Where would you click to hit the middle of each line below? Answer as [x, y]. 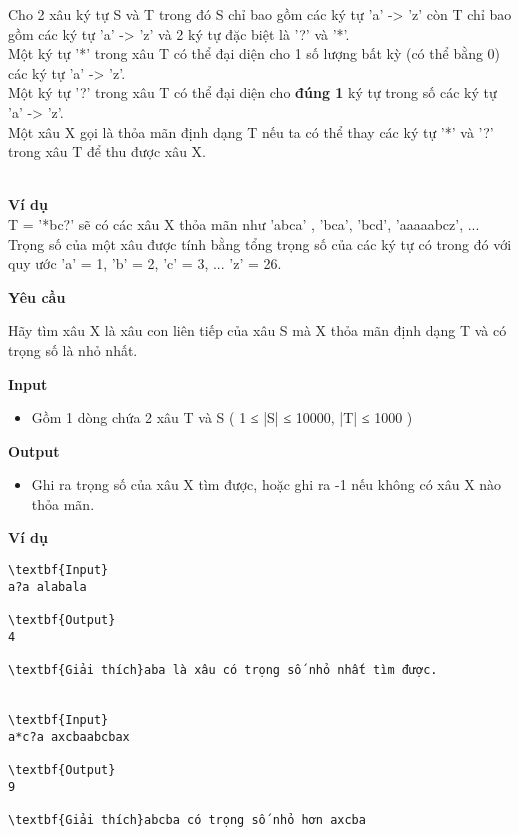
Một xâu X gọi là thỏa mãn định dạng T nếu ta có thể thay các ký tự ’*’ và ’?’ [251, 131]
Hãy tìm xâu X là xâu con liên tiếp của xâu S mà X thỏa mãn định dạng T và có [257, 330]
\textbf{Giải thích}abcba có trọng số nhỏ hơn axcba [187, 819]
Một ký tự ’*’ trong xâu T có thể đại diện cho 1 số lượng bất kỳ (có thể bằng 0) [254, 53]
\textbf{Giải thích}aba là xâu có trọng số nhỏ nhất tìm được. [223, 670]
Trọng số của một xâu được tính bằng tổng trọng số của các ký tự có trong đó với [260, 243]
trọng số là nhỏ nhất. [73, 349]
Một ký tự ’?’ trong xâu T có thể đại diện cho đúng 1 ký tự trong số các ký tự [252, 92]
